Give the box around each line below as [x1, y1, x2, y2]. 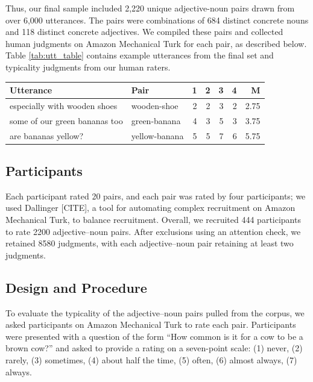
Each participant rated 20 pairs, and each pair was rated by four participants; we [5, 189, 306, 202]
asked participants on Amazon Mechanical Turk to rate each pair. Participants [5, 318, 296, 331]
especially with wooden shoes [10, 99, 118, 111]
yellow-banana [131, 129, 184, 142]
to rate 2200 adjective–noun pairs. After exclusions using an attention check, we [5, 225, 301, 237]
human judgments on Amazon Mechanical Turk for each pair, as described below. [5, 37, 307, 49]
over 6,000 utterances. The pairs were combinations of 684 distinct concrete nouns [5, 13, 309, 26]
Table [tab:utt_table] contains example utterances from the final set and [5, 49, 274, 61]
